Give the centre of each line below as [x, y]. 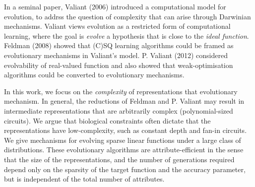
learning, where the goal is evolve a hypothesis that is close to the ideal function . [127, 35]
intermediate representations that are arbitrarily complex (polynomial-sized [119, 110]
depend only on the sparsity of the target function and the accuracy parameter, [125, 169]
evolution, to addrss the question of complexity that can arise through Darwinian [127, 16]
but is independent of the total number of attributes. [84, 179]
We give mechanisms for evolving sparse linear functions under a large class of [123, 140]
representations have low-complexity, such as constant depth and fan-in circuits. [126, 130]
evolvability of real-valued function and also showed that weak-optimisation [119, 65]
